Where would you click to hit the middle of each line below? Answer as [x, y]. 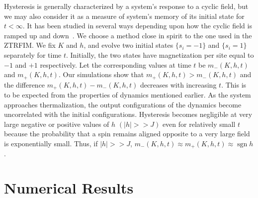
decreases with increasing [178, 84]
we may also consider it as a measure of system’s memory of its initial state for [124, 16]
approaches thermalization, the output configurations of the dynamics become [123, 104]
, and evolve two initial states [129, 45]
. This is [234, 84]
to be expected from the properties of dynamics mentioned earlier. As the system [128, 95]
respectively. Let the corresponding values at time [116, 64]
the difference [25, 84]
